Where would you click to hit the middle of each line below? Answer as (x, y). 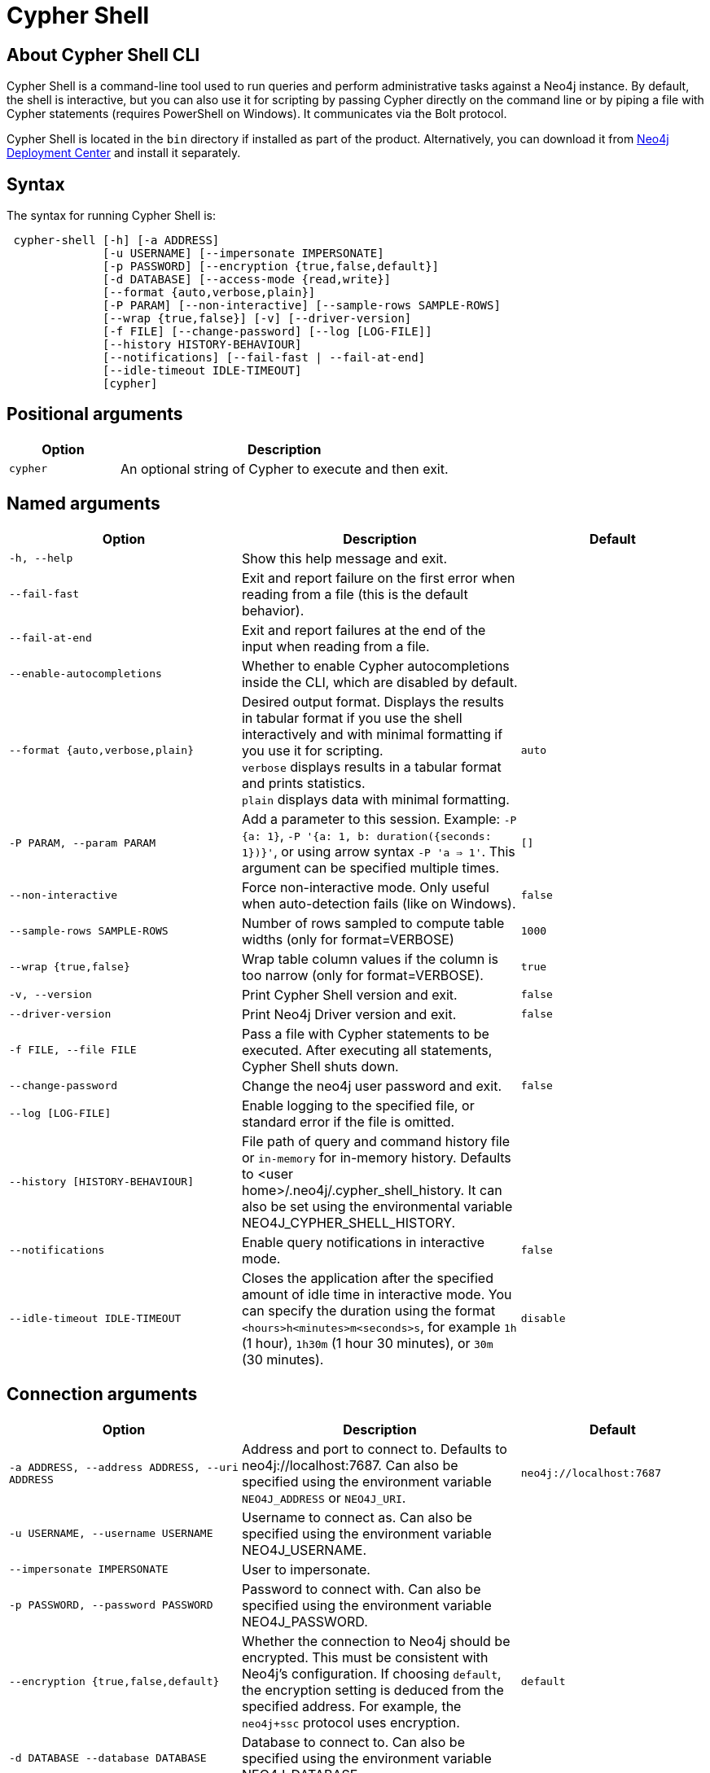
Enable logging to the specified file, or (358, 1105)
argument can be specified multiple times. (370, 867)
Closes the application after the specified (367, 1278)
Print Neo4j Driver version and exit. (349, 1014)
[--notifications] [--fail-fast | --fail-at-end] (264, 358)
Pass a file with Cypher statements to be (365, 1033)
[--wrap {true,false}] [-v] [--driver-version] (257, 319)
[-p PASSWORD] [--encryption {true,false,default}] (271, 267)
